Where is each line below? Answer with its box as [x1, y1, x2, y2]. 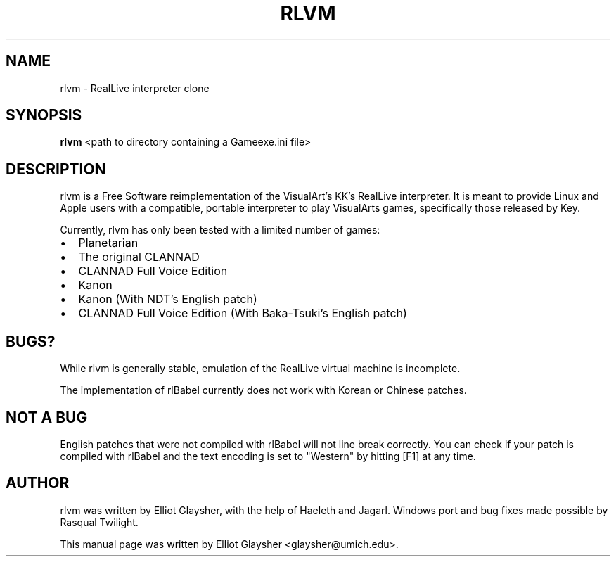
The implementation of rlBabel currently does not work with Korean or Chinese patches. [60, 384, 467, 397]
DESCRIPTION [6, 160, 106, 178]
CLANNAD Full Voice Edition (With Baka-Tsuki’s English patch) [78, 306, 407, 321]
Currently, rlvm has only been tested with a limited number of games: [60, 224, 380, 236]
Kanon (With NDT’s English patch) [78, 292, 257, 307]
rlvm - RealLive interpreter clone [60, 82, 210, 94]
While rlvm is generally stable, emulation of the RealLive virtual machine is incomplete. [60, 362, 461, 375]
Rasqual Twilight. [60, 516, 139, 528]
